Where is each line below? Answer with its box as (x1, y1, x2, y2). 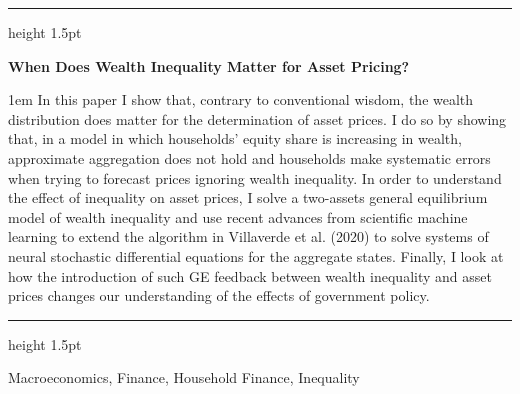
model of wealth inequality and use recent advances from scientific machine (8, 206, 468, 227)
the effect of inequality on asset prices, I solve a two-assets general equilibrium (8, 187, 488, 208)
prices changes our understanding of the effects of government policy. (8, 285, 430, 306)
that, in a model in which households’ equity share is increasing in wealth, (8, 128, 462, 149)
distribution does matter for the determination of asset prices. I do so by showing (8, 108, 507, 129)
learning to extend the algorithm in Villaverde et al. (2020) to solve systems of (8, 226, 489, 247)
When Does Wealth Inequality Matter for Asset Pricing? (8, 55, 410, 76)
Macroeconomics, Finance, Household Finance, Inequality (8, 367, 360, 388)
